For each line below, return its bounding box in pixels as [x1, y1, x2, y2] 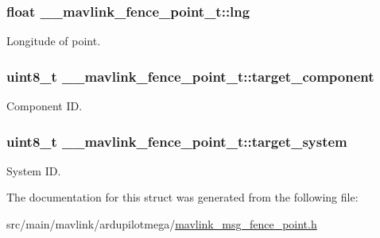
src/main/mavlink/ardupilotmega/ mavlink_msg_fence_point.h [6, 216, 317, 232]
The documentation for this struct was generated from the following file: [6, 189, 359, 205]
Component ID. [6, 98, 83, 114]
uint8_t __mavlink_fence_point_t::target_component [6, 66, 374, 86]
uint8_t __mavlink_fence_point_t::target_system [6, 131, 347, 151]
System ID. [6, 162, 61, 178]
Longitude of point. [6, 33, 101, 49]
